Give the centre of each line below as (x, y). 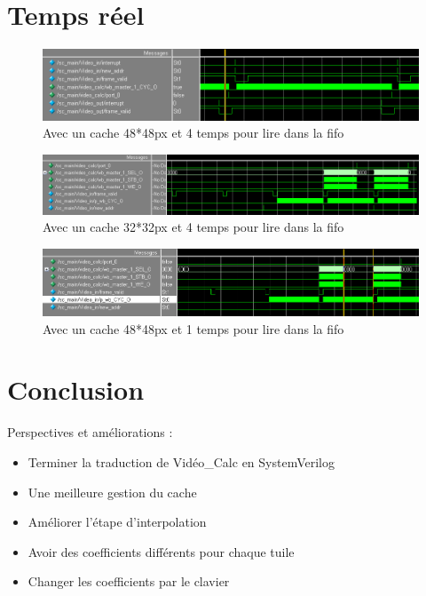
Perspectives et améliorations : (90, 432)
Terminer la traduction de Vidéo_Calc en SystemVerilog (181, 461)
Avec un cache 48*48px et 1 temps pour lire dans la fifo (193, 328)
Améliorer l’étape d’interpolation (117, 522)
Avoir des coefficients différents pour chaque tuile (161, 551)
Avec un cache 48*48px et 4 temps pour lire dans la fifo (193, 133)
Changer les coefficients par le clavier (129, 581)
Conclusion (76, 389)
